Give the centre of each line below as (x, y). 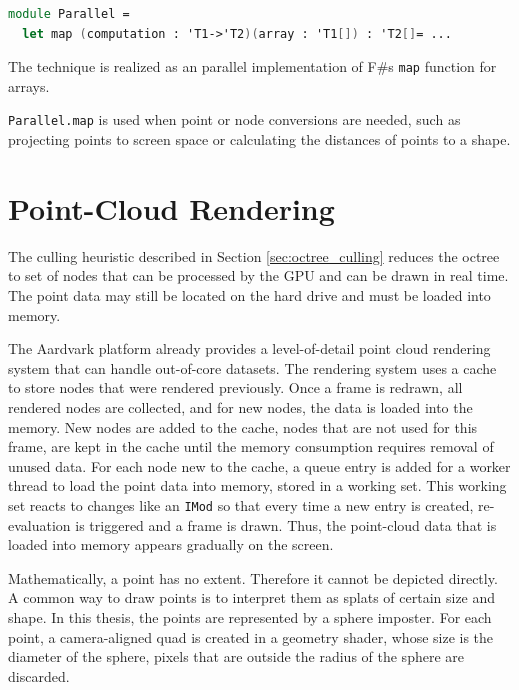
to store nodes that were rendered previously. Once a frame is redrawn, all (235, 387)
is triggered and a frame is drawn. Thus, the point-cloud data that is (286, 524)
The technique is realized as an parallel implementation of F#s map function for (252, 66)
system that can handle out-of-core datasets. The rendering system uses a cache (252, 367)
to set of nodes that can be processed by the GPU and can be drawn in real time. (258, 275)
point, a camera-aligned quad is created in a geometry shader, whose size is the (251, 636)
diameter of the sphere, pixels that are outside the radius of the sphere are (236, 656)
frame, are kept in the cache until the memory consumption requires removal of (251, 446)
